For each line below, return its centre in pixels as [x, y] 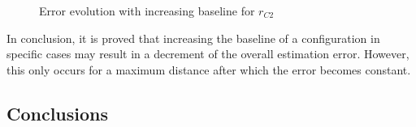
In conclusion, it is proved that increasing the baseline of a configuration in [193, 38]
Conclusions [58, 113]
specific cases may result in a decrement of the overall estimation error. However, [208, 54]
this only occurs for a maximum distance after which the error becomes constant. [209, 69]
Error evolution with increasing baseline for [147, 11]
